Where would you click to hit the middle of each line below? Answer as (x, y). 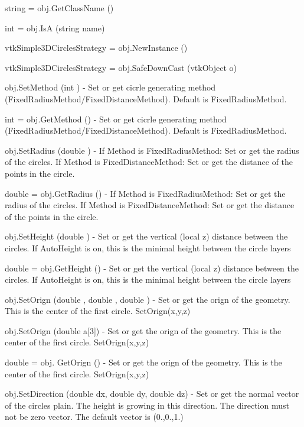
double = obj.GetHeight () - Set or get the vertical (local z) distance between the (152, 268)
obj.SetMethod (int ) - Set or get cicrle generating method (110, 87)
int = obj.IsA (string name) (55, 28)
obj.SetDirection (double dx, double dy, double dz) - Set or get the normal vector (152, 394)
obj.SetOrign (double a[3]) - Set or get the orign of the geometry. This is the (143, 330)
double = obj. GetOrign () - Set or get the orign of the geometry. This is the (143, 362)
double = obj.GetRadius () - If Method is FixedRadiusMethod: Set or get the (145, 193)
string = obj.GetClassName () (59, 8)
